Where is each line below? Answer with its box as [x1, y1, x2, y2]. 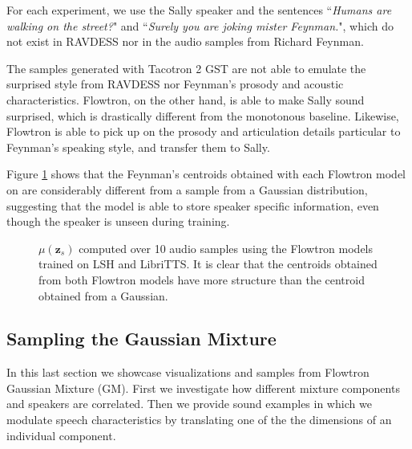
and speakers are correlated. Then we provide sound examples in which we [6, 395, 372, 412]
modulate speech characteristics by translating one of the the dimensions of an [6, 411, 392, 428]
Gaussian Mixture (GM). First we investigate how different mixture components [6, 379, 400, 396]
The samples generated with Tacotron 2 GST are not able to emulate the [6, 59, 366, 76]
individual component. [6, 427, 116, 443]
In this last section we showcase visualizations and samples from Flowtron [6, 364, 370, 381]
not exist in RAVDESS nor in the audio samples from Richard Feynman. [6, 33, 364, 50]
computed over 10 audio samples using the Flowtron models [79, 239, 374, 256]
